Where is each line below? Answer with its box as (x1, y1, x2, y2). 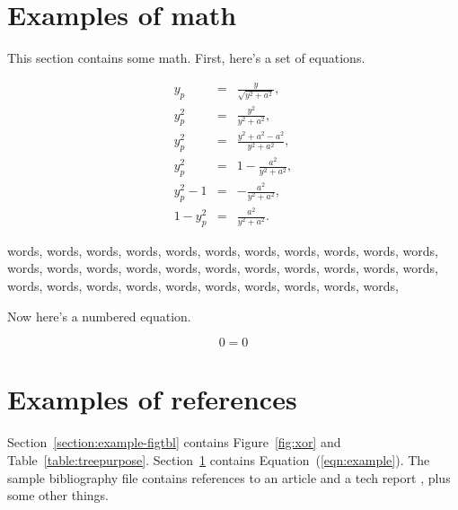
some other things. (7, 486, 109, 505)
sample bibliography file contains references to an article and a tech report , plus (7, 468, 451, 487)
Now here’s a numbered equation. (7, 306, 191, 325)
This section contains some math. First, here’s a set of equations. (7, 48, 366, 67)
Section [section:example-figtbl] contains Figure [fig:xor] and (7, 433, 341, 452)
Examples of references (7, 381, 297, 418)
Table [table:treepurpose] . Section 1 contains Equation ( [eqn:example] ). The (7, 450, 430, 469)
